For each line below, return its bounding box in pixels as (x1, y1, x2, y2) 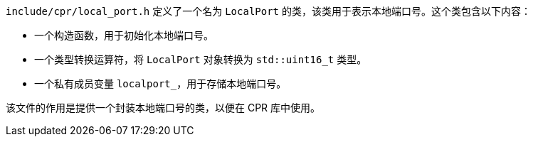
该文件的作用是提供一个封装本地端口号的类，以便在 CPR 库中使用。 (6, 102, 321, 114)
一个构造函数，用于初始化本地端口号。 (34, 29, 213, 41)
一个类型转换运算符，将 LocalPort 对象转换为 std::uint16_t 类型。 (34, 53, 367, 65)
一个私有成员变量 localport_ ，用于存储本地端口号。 (34, 77, 287, 89)
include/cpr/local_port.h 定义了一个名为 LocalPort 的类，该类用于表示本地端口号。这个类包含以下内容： (6, 5, 531, 17)
